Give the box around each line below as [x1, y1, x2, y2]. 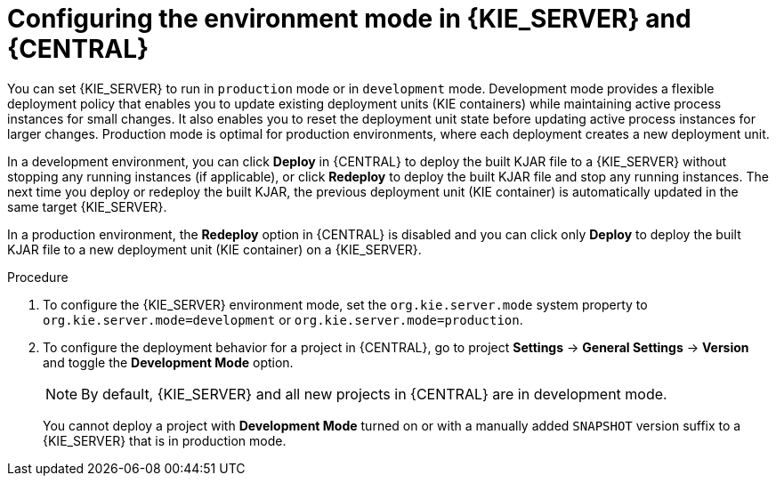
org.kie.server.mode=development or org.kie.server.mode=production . [43, 311, 523, 327]
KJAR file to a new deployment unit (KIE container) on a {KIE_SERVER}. [7, 241, 422, 257]
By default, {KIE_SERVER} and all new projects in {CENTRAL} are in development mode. [81, 384, 667, 403]
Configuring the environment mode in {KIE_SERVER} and [7, 4, 691, 34]
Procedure [7, 269, 69, 285]
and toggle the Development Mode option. [43, 354, 294, 370]
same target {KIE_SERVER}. [7, 198, 167, 214]
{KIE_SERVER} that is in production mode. [43, 432, 287, 448]
